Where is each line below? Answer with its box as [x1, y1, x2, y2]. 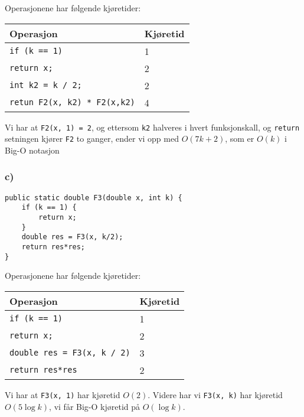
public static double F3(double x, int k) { [5, 193, 182, 202]
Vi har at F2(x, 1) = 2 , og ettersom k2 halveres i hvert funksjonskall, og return [5, 120, 300, 133]
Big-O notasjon [5, 144, 60, 156]
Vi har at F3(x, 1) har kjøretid [5, 388, 120, 400]
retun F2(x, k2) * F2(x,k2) [9, 97, 135, 107]
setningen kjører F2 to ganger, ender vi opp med [5, 132, 179, 145]
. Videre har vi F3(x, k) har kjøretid [148, 388, 283, 400]
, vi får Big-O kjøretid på [49, 400, 140, 412]
